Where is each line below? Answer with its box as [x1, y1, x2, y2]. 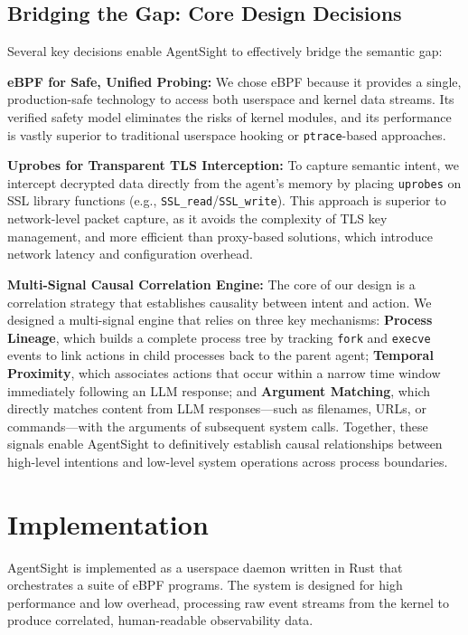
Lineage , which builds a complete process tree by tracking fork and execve [7, 327, 431, 346]
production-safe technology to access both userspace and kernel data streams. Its [7, 90, 454, 109]
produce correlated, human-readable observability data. [7, 611, 314, 630]
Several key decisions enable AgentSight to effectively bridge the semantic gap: [7, 42, 443, 61]
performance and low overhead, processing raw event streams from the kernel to [7, 592, 450, 611]
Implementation [7, 505, 209, 542]
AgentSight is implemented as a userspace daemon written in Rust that [7, 557, 403, 576]
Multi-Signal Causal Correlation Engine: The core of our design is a [7, 274, 416, 293]
